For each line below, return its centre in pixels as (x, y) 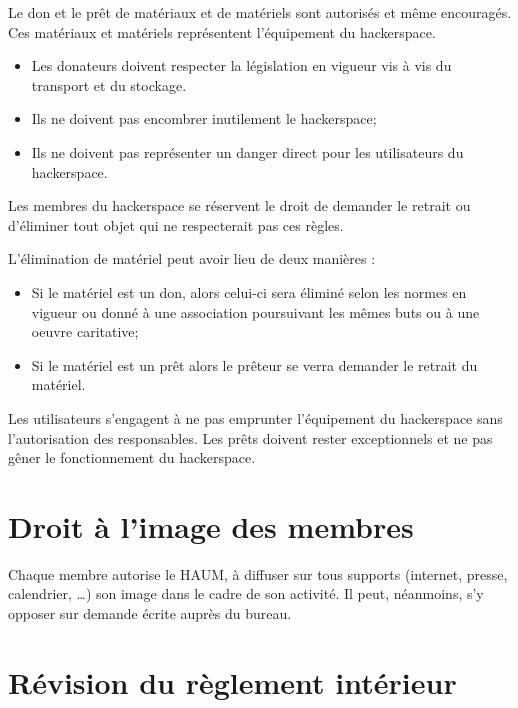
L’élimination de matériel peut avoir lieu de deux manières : (192, 258)
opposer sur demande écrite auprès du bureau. (150, 613)
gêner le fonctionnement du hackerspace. (132, 457)
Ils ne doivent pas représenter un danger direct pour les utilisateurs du (247, 151)
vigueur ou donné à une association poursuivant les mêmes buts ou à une (255, 311)
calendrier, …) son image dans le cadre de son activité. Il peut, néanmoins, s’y (246, 593)
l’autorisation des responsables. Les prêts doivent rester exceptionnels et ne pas (250, 437)
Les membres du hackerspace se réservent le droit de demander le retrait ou (239, 205)
